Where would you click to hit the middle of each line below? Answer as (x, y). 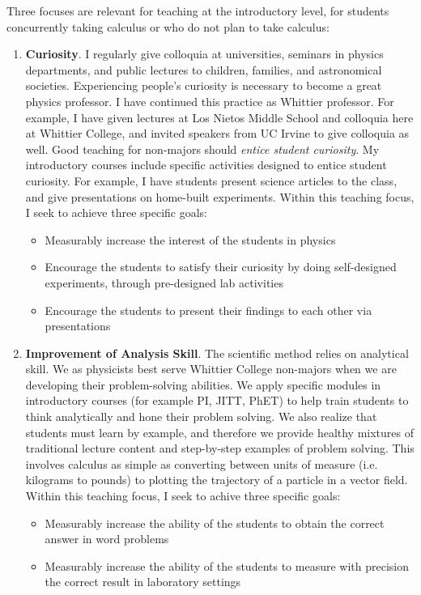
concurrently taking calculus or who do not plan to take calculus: (168, 26)
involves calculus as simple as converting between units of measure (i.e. (202, 463)
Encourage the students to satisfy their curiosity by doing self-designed (221, 267)
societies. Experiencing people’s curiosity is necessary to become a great (204, 85)
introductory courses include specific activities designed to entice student (206, 165)
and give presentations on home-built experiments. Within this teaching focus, (220, 196)
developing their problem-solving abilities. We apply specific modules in (203, 384)
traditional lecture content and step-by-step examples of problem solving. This (220, 448)
